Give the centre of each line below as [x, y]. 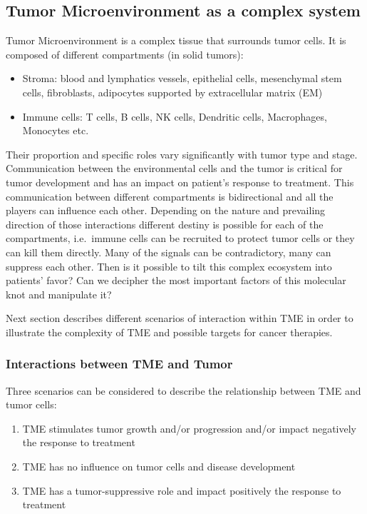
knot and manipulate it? [59, 294]
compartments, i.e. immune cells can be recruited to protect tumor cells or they [180, 238]
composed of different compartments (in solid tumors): [125, 54]
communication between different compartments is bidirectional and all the [170, 196]
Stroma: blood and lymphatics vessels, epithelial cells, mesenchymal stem [182, 78]
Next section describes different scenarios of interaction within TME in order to [180, 318]
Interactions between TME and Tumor [119, 364]
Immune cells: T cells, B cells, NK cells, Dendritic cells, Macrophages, [175, 116]
